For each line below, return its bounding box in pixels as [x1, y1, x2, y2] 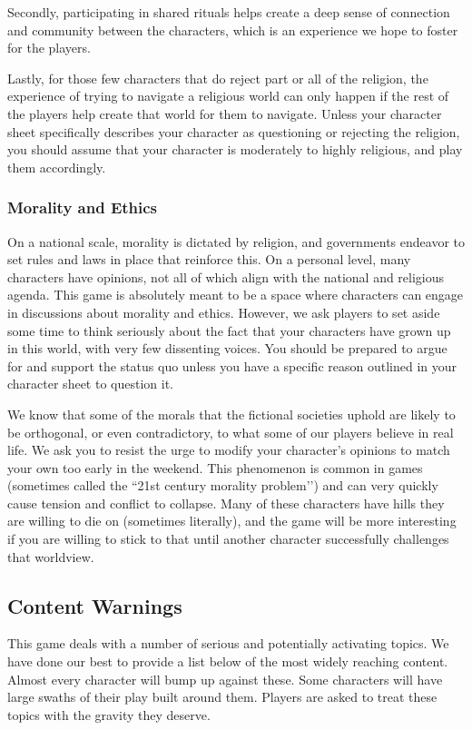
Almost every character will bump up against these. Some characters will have [7, 669, 443, 688]
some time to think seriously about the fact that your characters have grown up [7, 321, 451, 340]
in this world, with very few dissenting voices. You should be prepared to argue [7, 339, 447, 358]
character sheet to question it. [7, 374, 173, 393]
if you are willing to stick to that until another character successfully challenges [7, 529, 449, 548]
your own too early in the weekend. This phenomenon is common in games [7, 458, 423, 477]
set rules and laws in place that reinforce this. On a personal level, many [7, 250, 411, 269]
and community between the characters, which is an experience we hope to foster [7, 20, 458, 39]
